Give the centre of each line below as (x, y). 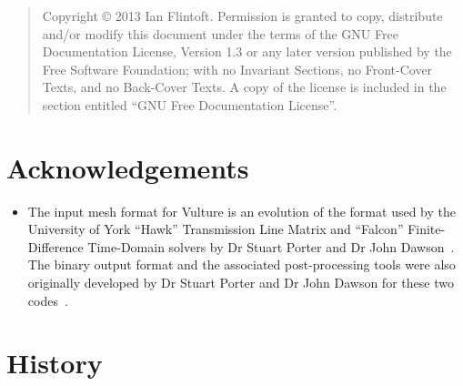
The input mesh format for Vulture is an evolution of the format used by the (242, 211)
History (55, 363)
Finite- (427, 229)
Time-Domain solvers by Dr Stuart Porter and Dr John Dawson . (271, 246)
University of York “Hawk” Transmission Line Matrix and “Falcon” (216, 229)
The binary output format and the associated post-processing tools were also (242, 264)
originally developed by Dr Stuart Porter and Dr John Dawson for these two (241, 283)
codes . (48, 300)
